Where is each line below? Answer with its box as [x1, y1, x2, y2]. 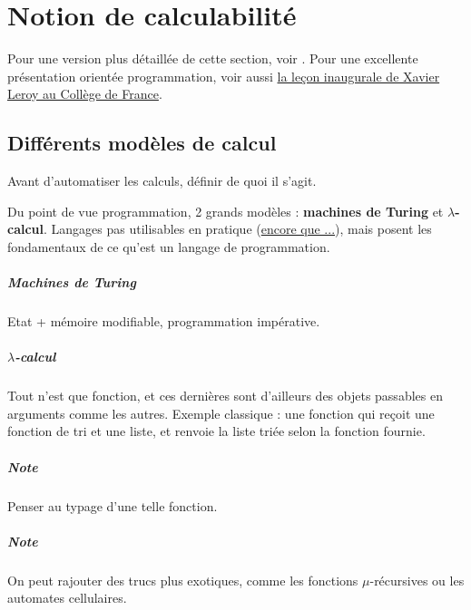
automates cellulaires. [7, 588, 127, 607]
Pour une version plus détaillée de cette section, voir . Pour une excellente [7, 49, 418, 68]
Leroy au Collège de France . [7, 84, 162, 103]
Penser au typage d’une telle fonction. [7, 496, 218, 515]
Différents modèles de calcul [7, 129, 277, 157]
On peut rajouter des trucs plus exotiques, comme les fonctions [7, 570, 358, 589]
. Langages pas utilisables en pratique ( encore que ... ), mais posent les [44, 219, 432, 238]
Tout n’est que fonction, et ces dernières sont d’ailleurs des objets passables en [7, 386, 443, 405]
